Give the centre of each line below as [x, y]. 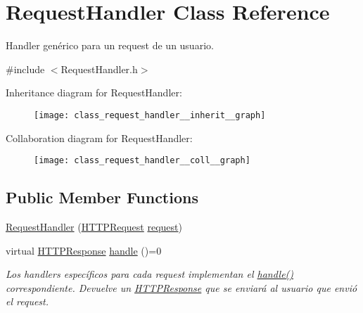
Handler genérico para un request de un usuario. [110, 45]
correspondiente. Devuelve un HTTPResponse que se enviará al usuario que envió [181, 287]
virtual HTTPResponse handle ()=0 [84, 250]
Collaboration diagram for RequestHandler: [99, 138]
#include [25, 69]
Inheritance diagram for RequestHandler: [94, 92]
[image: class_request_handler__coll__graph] [142, 161]
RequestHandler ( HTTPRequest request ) [94, 227]
